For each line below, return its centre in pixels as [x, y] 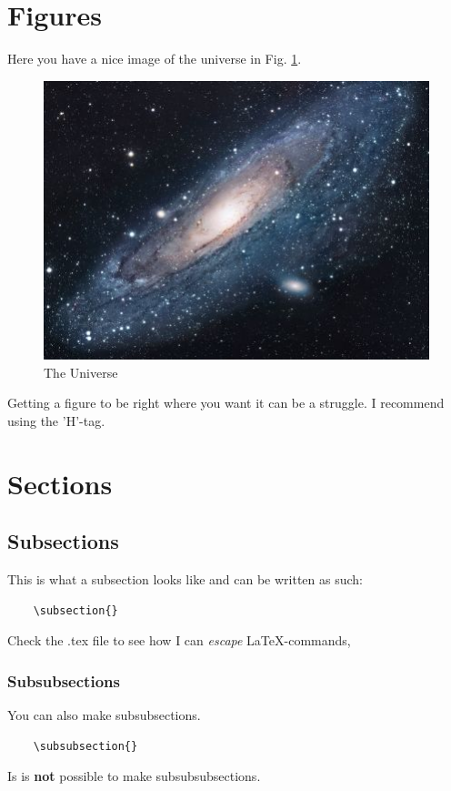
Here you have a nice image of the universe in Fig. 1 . [155, 59]
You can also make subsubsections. [104, 714]
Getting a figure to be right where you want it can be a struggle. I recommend [226, 403]
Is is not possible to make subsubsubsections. [134, 776]
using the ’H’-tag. [56, 420]
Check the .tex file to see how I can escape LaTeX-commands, [179, 640]
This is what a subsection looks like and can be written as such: [185, 578]
